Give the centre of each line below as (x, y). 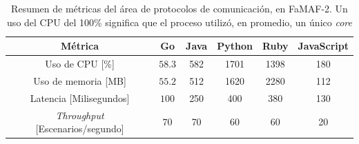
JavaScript (323, 46)
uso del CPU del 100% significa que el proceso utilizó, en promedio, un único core (179, 22)
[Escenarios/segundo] (80, 128)
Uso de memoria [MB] (80, 80)
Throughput (80, 115)
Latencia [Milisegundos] (80, 97)
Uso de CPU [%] (80, 64)
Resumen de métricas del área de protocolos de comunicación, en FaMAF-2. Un (179, 8)
